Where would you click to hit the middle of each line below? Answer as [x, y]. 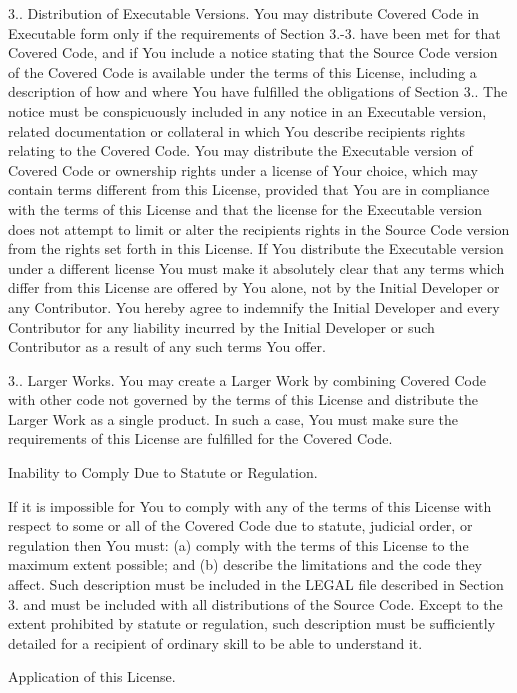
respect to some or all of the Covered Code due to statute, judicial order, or [240, 525]
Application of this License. [92, 676]
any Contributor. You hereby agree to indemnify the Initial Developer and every [254, 306]
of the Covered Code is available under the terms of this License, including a [242, 71]
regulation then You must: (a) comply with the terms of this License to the [238, 544]
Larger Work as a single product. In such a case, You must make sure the [233, 418]
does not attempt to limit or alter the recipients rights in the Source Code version [259, 228]
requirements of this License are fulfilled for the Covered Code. [200, 438]
